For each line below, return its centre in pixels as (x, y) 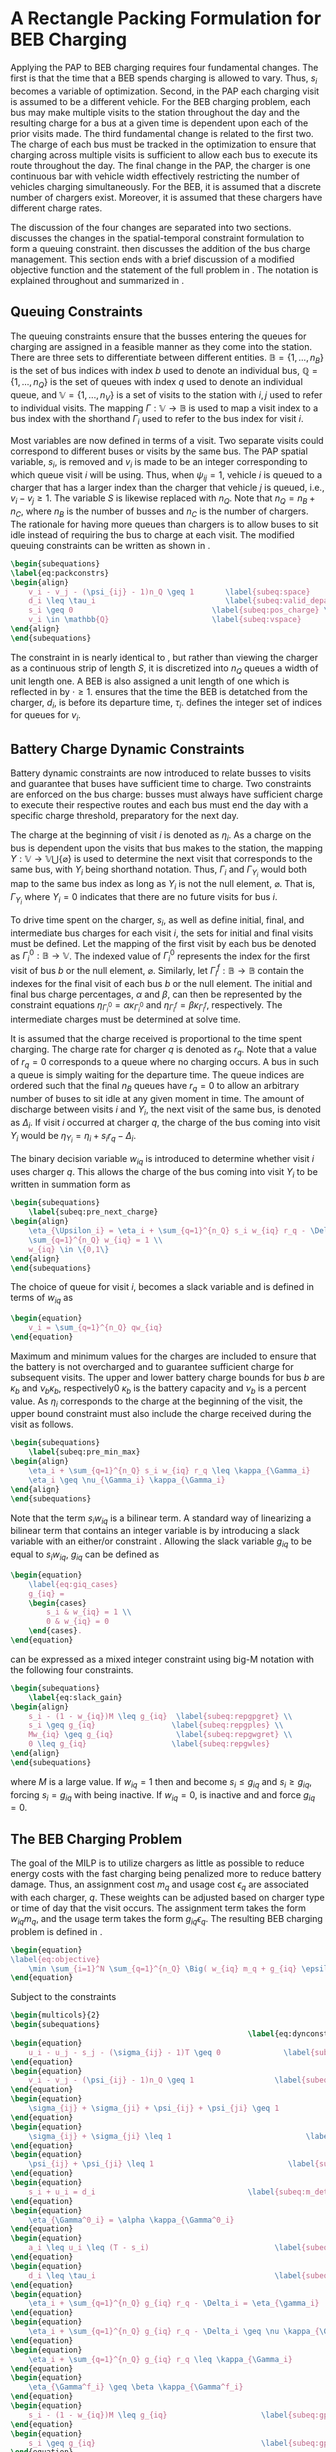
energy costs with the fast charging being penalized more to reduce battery (166, 1874)
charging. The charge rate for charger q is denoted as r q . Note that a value (163, 1050)
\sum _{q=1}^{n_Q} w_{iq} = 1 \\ (95, 1240)
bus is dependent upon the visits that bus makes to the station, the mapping (166, 848)
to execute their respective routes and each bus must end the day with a (159, 805)
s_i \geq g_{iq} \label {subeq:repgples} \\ (156, 1725)
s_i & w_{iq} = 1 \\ (89, 1612)
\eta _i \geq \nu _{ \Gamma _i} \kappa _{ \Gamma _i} (127, 1480)
